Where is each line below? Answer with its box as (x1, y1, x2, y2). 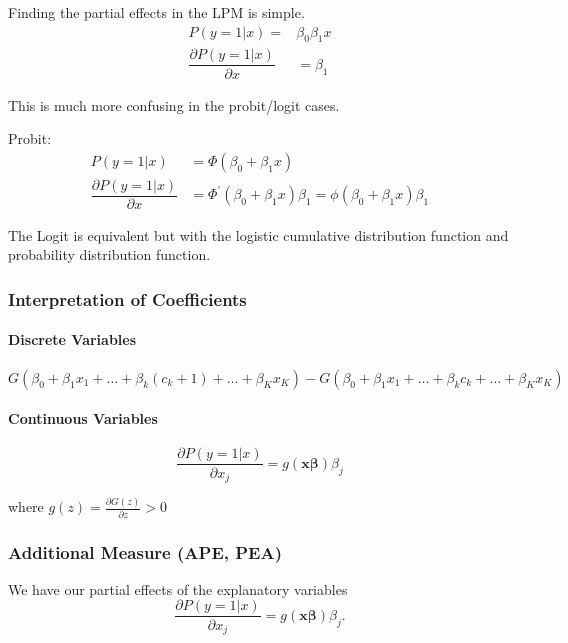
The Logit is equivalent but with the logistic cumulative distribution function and (8, 224, 509, 245)
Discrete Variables (8, 329, 137, 350)
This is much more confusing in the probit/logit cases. (8, 94, 340, 115)
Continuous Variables (8, 408, 158, 429)
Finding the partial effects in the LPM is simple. (8, 2, 305, 22)
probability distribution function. (8, 244, 211, 265)
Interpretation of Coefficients (8, 286, 247, 311)
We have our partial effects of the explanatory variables (8, 578, 348, 599)
